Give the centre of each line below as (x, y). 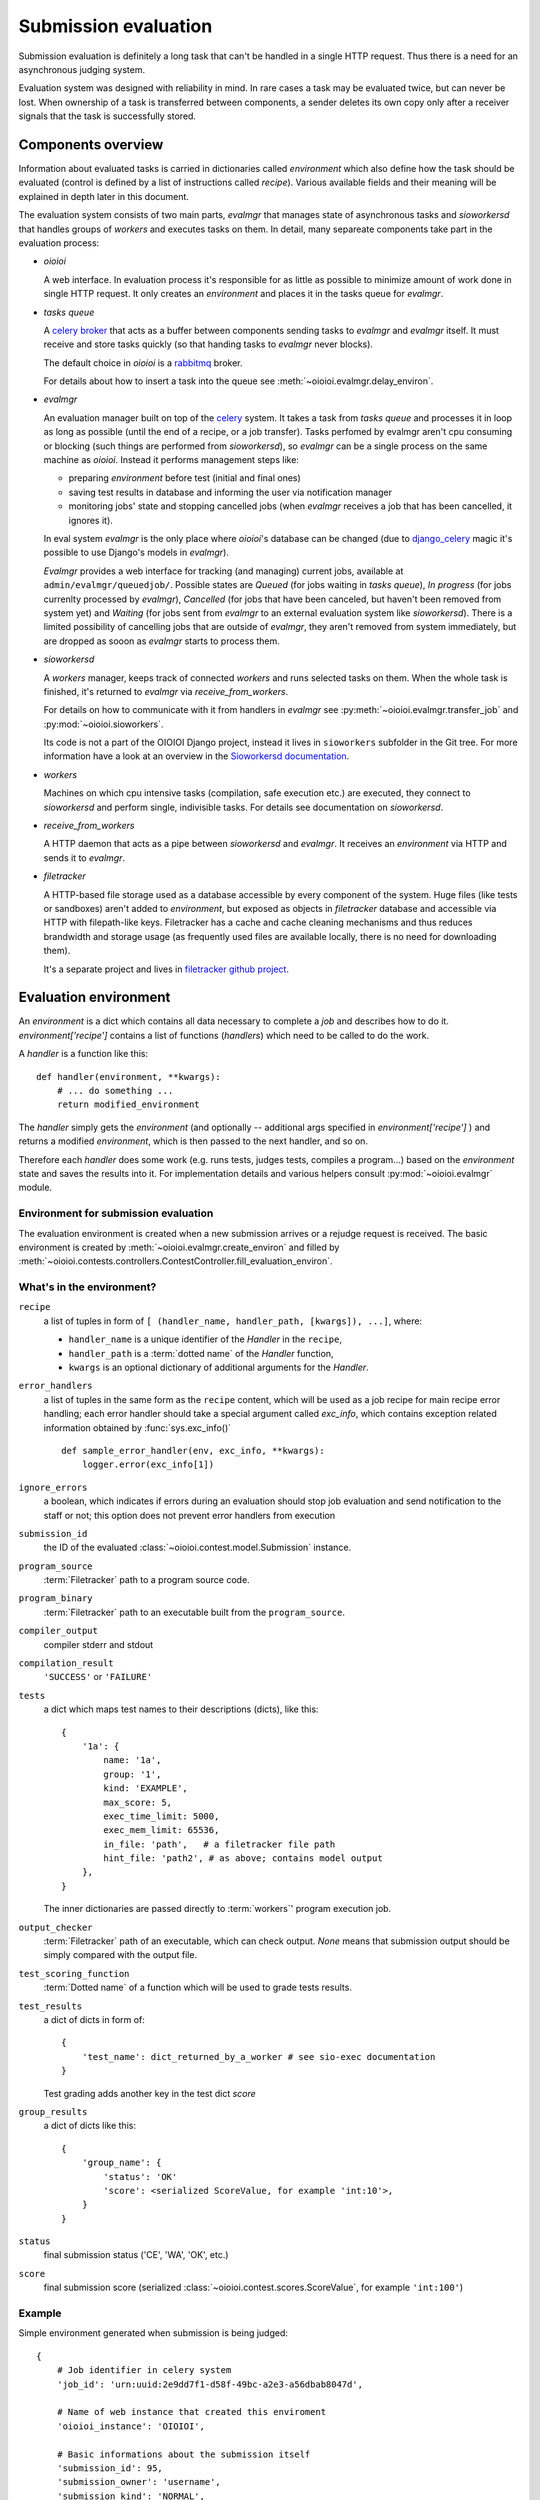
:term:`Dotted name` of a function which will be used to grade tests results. (197, 1987)
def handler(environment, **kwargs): (129, 1076)
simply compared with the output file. (120, 1955)
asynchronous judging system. (81, 69)
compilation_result (66, 1663)
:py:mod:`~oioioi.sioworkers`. (103, 724)
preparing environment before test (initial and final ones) (185, 478)
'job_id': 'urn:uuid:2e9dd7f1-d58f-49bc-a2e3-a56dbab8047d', (210, 2384)
